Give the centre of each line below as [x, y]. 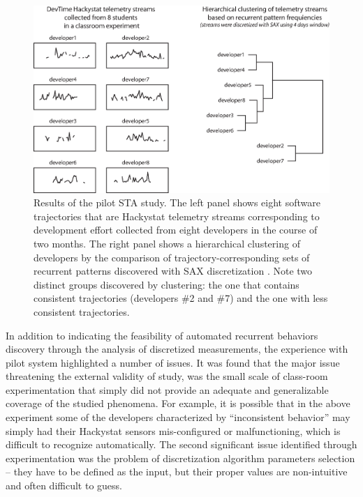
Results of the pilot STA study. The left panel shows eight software [177, 202]
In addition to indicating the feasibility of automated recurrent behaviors [162, 335]
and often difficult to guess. [64, 485]
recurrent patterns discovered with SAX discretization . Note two [173, 271]
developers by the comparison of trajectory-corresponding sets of [172, 257]
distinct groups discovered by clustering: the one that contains [166, 284]
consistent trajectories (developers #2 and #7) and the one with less [181, 298]
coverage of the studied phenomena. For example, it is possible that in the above [178, 403]
